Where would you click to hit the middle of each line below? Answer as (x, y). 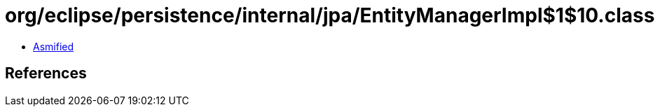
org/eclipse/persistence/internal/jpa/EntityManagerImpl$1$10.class (330, 15)
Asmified (54, 46)
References (46, 73)
